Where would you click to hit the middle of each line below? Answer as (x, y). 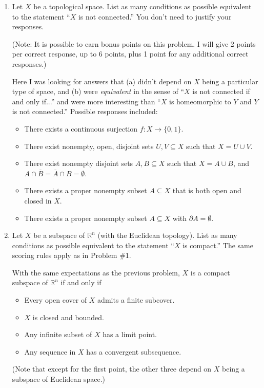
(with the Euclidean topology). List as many (167, 235)
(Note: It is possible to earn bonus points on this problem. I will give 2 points (134, 43)
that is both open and (207, 190)
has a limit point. (130, 334)
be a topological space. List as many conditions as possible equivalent (143, 6)
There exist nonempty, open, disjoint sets (89, 146)
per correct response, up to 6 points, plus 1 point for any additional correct (130, 54)
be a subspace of (59, 235)
